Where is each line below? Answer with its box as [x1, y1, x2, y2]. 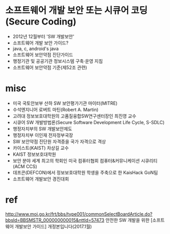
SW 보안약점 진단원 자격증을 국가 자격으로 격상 [12, 138, 106, 145]
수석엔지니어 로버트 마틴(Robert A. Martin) [12, 106, 99, 112]
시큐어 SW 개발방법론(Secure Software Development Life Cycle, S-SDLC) [12, 119, 165, 125]
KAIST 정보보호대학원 [12, 151, 56, 157]
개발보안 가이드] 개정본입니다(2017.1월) [14, 223, 92, 229]
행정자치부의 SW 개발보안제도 [12, 126, 72, 132]
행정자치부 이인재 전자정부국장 [12, 132, 73, 138]
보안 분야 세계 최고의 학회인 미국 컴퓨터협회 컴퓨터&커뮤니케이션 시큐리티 [12, 157, 158, 163]
